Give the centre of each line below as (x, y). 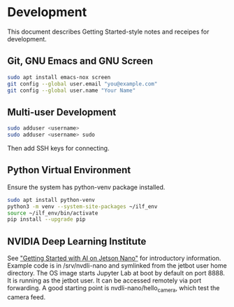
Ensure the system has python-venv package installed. (86, 187)
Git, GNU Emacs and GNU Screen (80, 61)
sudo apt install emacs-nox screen (59, 77)
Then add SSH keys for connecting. (58, 148)
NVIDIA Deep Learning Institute (77, 241)
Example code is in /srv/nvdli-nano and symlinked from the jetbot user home (117, 266)
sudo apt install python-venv (51, 200)
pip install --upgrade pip (46, 219)
